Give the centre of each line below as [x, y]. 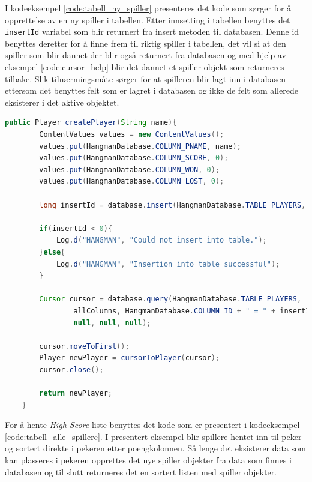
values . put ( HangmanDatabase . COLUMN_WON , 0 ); [130, 170]
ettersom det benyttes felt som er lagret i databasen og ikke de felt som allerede [151, 90]
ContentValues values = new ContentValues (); [132, 134]
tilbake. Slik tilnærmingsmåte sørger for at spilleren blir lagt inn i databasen [145, 78]
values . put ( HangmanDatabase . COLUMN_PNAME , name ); [140, 146]
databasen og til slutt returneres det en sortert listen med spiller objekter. [141, 471]
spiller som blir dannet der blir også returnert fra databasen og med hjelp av [145, 55]
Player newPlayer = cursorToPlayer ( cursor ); [130, 358]
